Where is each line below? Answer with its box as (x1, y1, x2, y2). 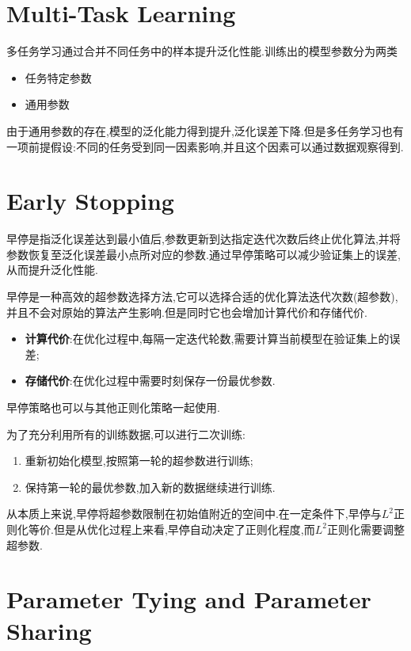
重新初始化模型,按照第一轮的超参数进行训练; (25, 452, 253, 469)
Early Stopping (6, 185, 174, 217)
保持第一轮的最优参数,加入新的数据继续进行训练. (25, 478, 276, 495)
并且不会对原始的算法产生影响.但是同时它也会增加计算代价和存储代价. (6, 303, 367, 320)
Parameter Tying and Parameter (6, 583, 371, 615)
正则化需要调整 (326, 520, 405, 537)
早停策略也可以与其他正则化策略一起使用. (6, 398, 220, 415)
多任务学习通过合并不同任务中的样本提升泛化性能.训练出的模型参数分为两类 (6, 43, 398, 59)
